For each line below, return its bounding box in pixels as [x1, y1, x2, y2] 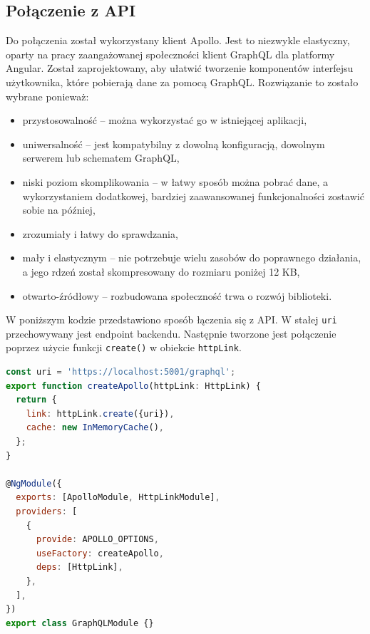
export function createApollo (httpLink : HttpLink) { [6, 380, 261, 391]
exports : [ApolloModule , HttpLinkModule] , [16, 492, 220, 503]
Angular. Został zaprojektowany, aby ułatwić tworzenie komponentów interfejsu [6, 61, 354, 76]
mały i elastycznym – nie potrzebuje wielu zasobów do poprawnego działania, [22, 250, 361, 265]
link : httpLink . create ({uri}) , [26, 408, 175, 419]
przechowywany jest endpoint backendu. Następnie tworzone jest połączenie [6, 326, 336, 341]
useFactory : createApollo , [36, 548, 164, 558]
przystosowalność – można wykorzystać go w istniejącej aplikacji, [22, 113, 307, 128]
